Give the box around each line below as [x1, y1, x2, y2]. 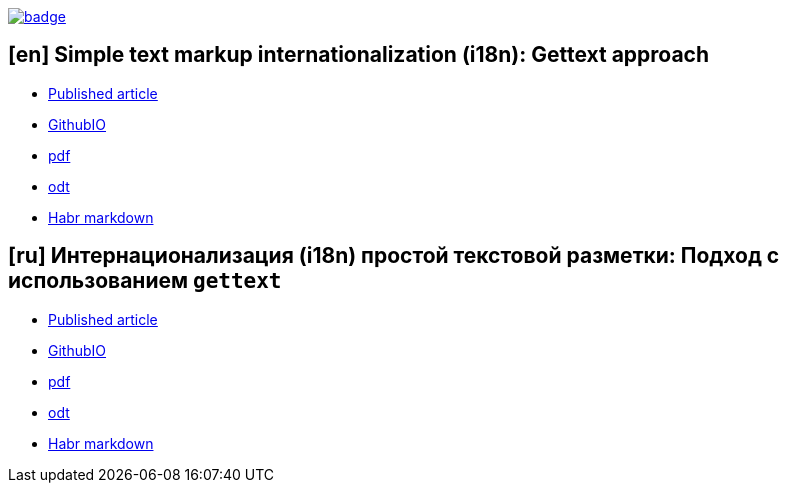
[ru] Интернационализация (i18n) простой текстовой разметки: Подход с [8, 243, 780, 269]
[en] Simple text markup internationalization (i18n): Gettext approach [8, 42, 710, 68]
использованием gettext [8, 268, 282, 294]
